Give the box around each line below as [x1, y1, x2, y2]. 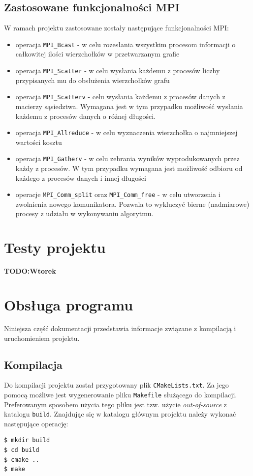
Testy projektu [4, 237, 106, 257]
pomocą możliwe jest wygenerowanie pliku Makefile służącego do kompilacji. [4, 389, 237, 399]
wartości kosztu [15, 137, 62, 147]
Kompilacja [4, 357, 63, 372]
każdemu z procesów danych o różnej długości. [15, 111, 156, 121]
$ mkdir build [4, 437, 50, 444]
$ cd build [4, 447, 39, 454]
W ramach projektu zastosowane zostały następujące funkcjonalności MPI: [4, 23, 229, 33]
